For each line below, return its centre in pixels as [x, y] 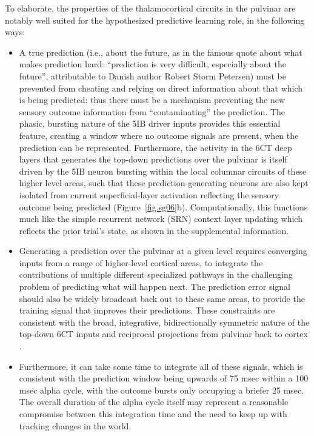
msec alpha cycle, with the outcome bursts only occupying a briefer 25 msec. [162, 390]
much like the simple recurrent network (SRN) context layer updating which [161, 219]
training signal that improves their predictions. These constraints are [147, 310]
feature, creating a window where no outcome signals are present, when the [159, 135]
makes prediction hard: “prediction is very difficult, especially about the [153, 64]
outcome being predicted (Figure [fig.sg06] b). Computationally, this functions [163, 206]
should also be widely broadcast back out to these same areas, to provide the [162, 298]
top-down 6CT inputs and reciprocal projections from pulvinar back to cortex [163, 334]
